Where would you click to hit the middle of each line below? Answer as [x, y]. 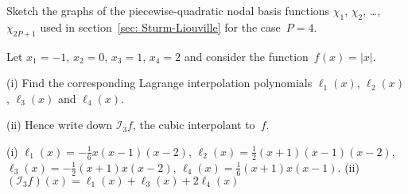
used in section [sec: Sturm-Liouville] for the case [160, 27]
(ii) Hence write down [60, 125]
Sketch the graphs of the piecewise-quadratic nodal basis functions [168, 10]
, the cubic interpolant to [194, 125]
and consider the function [246, 56]
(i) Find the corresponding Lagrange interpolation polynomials [159, 83]
